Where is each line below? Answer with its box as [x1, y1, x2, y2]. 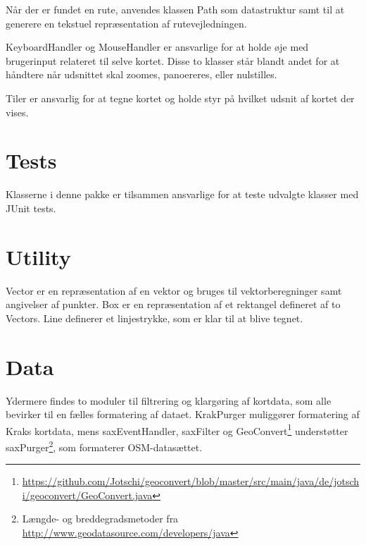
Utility [6, 242, 71, 271]
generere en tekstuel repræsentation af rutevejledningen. [6, 16, 247, 30]
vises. [6, 104, 29, 119]
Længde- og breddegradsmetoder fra [22, 511, 179, 526]
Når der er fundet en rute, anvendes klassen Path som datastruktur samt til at [6, 2, 345, 16]
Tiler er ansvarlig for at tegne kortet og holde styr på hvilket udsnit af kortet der [6, 90, 355, 105]
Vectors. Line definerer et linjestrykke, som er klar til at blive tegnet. [6, 310, 303, 325]
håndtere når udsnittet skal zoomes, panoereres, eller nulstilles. [6, 67, 277, 82]
